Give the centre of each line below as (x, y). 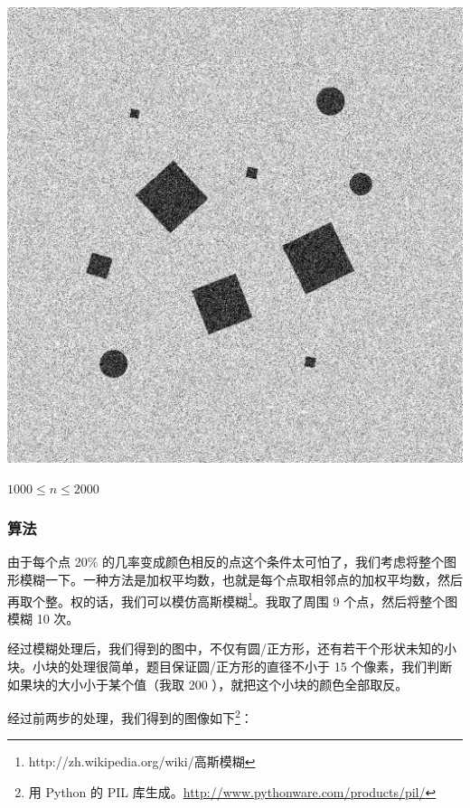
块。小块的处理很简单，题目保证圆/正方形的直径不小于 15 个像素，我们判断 (230, 667)
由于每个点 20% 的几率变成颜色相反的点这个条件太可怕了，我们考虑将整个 (226, 562)
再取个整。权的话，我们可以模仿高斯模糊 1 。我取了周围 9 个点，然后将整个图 (233, 599)
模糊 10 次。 (43, 618)
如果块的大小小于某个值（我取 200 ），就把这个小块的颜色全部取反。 (208, 684)
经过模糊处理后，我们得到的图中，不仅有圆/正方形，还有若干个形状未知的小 (232, 648)
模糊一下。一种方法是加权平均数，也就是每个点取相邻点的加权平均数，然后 (241, 579)
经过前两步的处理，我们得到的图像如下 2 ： (130, 716)
